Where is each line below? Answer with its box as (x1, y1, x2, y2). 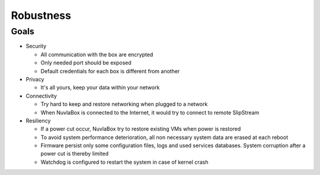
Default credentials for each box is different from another (40, 67, 180, 74)
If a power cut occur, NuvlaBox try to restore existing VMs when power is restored (40, 125, 241, 132)
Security (25, 43, 47, 50)
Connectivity (25, 92, 57, 99)
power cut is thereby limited (40, 150, 109, 157)
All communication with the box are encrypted (40, 51, 153, 58)
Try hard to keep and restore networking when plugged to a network (40, 101, 208, 108)
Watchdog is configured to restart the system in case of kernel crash (40, 158, 209, 166)
